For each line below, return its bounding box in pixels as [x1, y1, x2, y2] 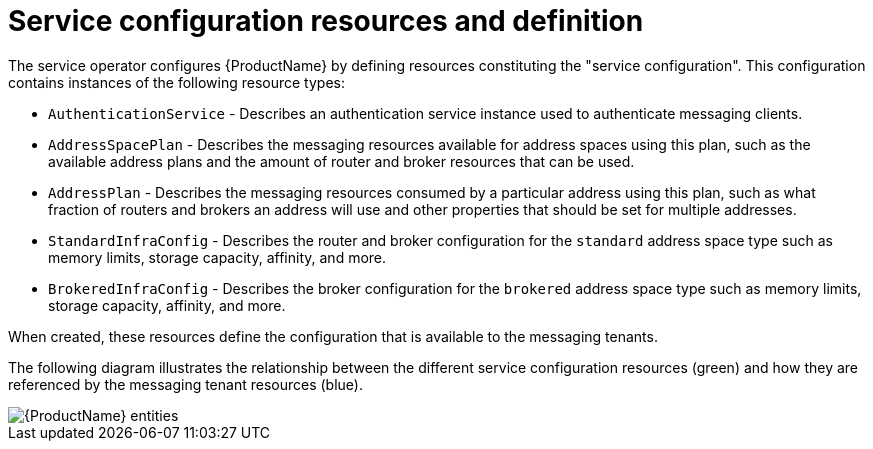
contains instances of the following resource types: [8, 73, 345, 91]
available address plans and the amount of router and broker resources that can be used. [48, 152, 635, 170]
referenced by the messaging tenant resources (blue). [8, 375, 363, 393]
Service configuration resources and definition [8, 4, 644, 38]
